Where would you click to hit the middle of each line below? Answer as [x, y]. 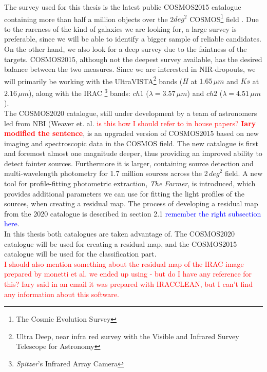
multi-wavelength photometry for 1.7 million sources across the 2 [106, 173]
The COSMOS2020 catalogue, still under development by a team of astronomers [131, 113]
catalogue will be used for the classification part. [80, 254]
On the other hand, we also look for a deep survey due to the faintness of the [126, 49]
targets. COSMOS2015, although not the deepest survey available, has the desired [133, 59]
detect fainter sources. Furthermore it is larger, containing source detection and [129, 163]
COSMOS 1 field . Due [224, 18]
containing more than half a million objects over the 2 [89, 19]
